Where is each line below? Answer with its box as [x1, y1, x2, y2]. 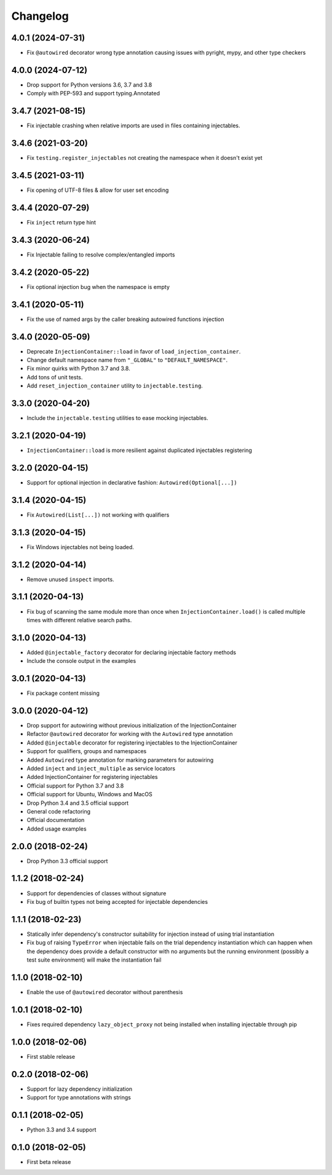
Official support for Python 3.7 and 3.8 [26, 781, 124, 789]
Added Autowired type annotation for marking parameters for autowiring [26, 756, 214, 764]
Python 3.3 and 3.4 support [26, 1126, 97, 1133]
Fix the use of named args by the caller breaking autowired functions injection [26, 315, 224, 323]
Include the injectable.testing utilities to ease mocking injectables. [26, 414, 208, 422]
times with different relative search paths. [26, 616, 132, 623]
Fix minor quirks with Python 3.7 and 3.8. [26, 365, 130, 372]
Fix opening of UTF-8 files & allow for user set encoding [26, 186, 169, 194]
